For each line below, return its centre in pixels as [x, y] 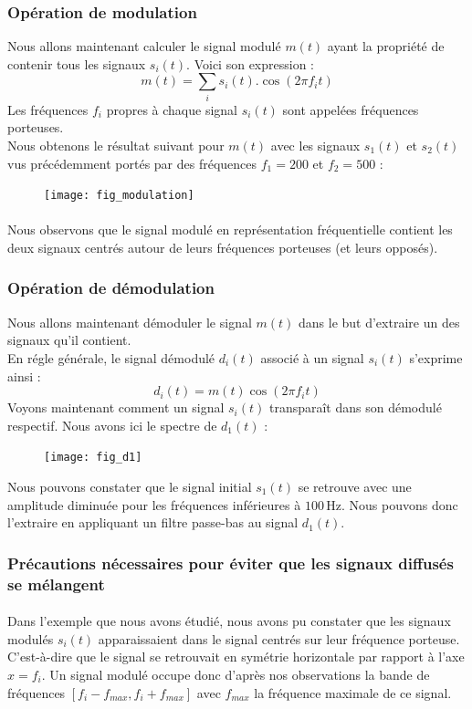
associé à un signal [312, 357]
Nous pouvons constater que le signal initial [130, 486]
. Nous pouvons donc [399, 504]
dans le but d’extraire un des [379, 322]
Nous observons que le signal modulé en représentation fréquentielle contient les [230, 229]
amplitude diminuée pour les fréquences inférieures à [154, 504]
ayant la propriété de [386, 46]
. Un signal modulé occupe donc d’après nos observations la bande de [236, 674]
